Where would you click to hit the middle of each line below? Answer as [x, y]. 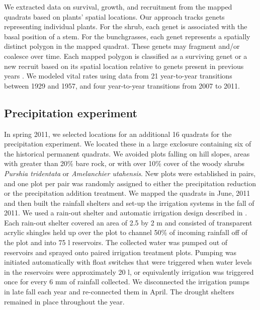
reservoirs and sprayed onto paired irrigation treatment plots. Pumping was [120, 252]
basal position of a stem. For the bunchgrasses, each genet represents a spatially [127, 36]
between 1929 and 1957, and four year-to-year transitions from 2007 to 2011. [122, 85]
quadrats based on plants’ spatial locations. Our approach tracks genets [114, 16]
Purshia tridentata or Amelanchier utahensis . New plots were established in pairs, [130, 173]
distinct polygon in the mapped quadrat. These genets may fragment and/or [122, 46]
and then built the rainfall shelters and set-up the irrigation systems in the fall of [129, 203]
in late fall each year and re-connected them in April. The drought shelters [119, 292]
